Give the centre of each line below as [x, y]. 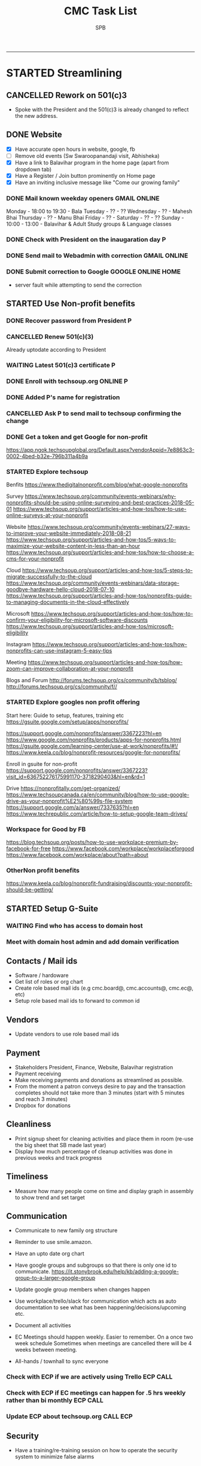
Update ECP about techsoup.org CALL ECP [69, 1416]
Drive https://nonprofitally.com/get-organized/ [63, 788]
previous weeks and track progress [58, 1158]
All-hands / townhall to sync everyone [62, 1361]
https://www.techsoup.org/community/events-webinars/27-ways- [109, 527]
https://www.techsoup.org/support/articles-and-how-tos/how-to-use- [100, 509]
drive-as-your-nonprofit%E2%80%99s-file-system [69, 801]
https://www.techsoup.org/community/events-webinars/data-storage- [93, 583]
